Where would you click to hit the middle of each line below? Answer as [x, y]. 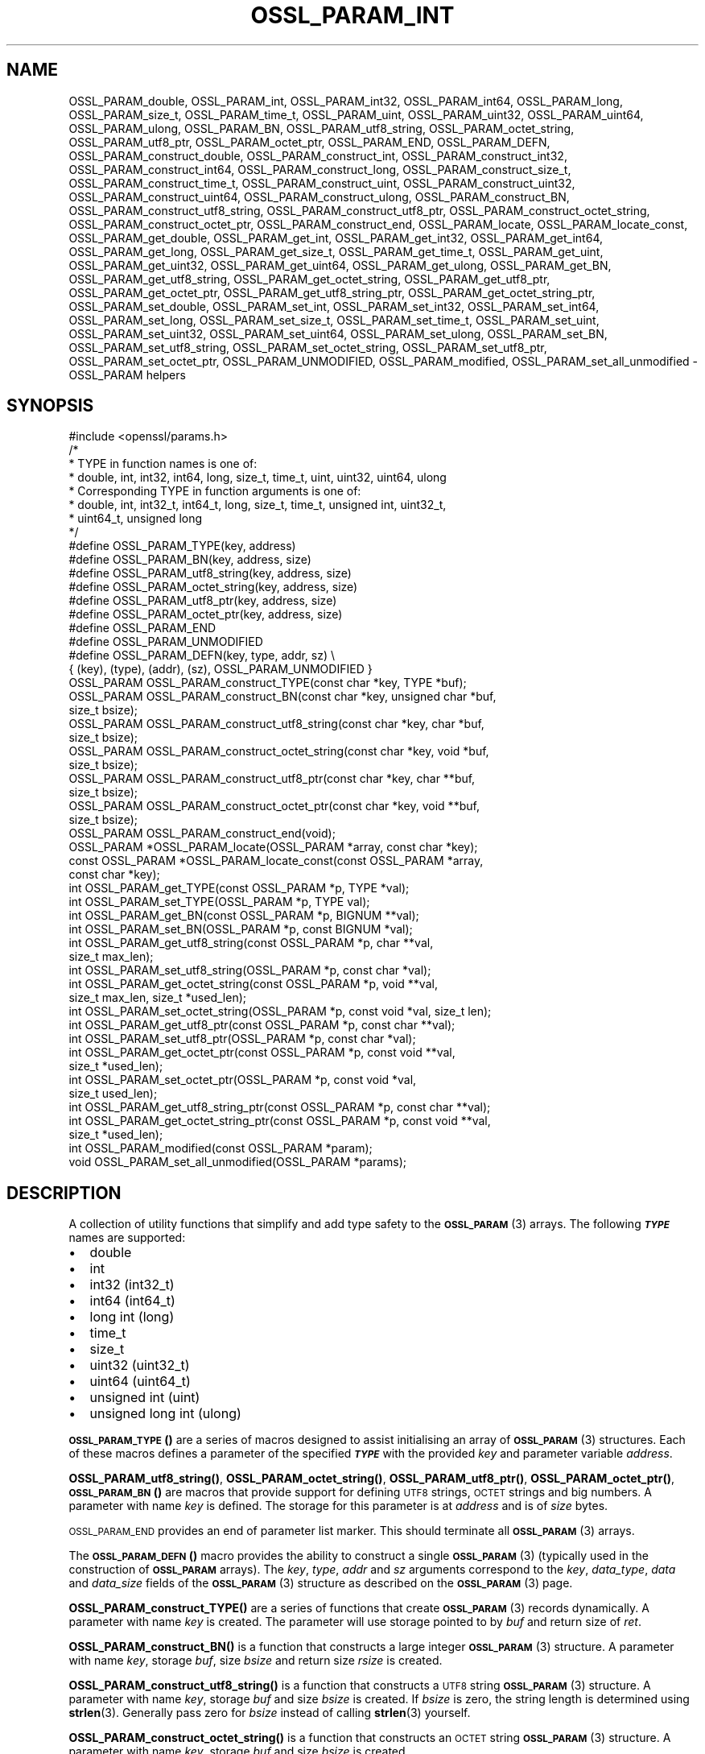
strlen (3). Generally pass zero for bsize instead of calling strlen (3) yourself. [270, 1713]
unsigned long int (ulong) [165, 1414]
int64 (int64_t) [132, 1301]
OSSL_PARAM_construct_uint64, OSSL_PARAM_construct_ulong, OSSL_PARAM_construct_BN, [319, 196]
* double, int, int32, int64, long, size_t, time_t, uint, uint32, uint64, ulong [258, 478]
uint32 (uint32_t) [140, 1365]
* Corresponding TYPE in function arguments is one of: [215, 491]
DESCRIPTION [64, 1193]
